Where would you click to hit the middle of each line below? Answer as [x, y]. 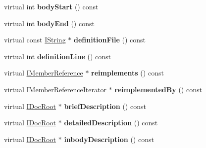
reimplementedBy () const [158, 89]
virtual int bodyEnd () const [49, 23]
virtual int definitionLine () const [58, 56]
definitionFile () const [110, 40]
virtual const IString [35, 40]
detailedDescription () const [111, 123]
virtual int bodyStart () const [51, 6]
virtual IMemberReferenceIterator [55, 89]
